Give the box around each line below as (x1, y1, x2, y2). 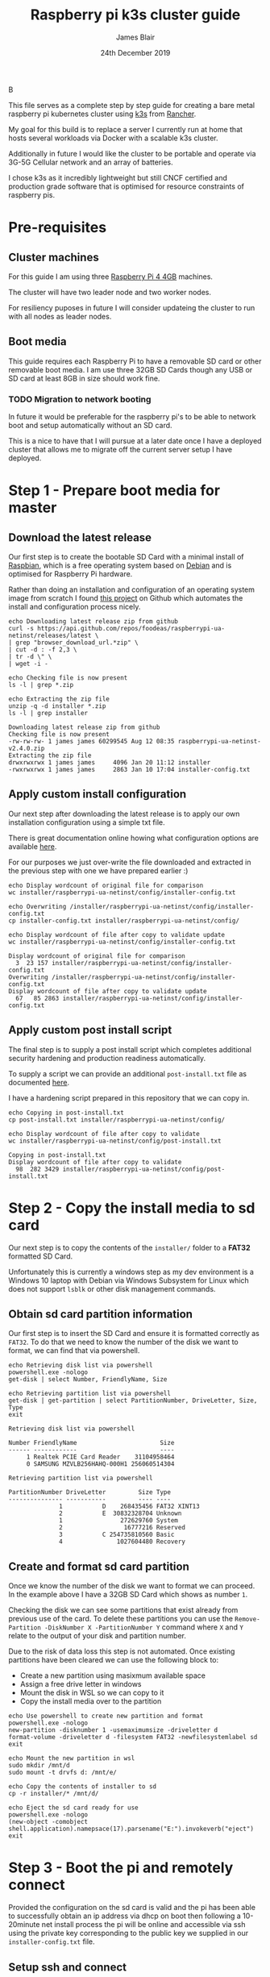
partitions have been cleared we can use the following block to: (8, 1655, 219, 1665)
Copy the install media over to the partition (19, 1696, 162, 1706)
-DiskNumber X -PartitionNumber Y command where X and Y (44, 1622, 244, 1632)
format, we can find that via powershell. (8, 1346, 140, 1355)
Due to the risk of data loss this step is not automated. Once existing (8, 1646, 235, 1656)
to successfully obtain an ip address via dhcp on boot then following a (8, 1911, 242, 1921)
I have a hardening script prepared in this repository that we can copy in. (8, 1093, 250, 1102)
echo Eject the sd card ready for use (8, 1804, 139, 1812)
